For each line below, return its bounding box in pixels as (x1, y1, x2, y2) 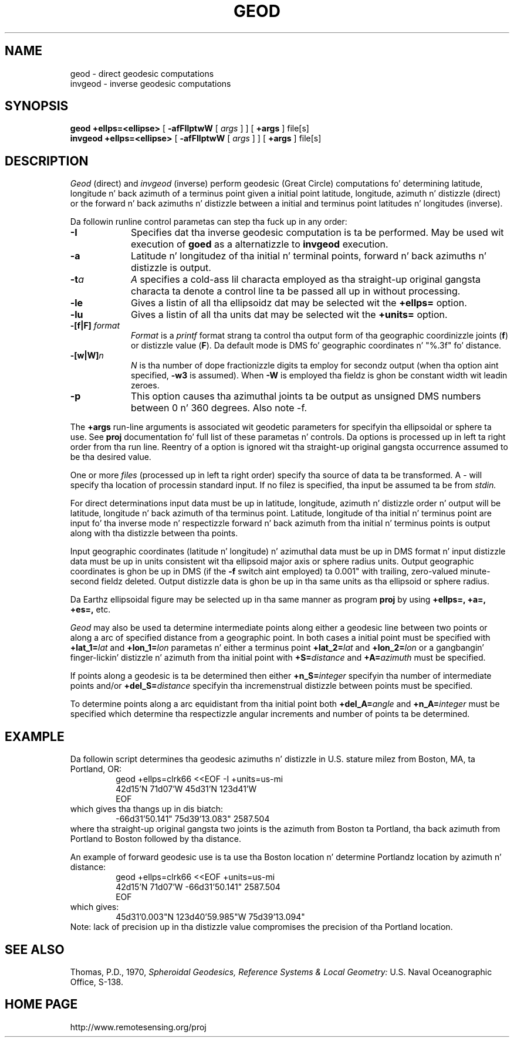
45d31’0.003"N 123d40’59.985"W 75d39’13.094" (116, 912, 305, 922)
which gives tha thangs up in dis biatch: (70, 804, 224, 814)
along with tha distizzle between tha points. (70, 528, 238, 539)
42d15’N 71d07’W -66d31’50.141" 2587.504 (116, 882, 280, 892)
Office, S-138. (70, 976, 123, 987)
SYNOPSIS (5, 99, 69, 114)
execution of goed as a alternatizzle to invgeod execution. (130, 238, 388, 251)
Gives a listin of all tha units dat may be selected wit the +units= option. (130, 309, 448, 321)
